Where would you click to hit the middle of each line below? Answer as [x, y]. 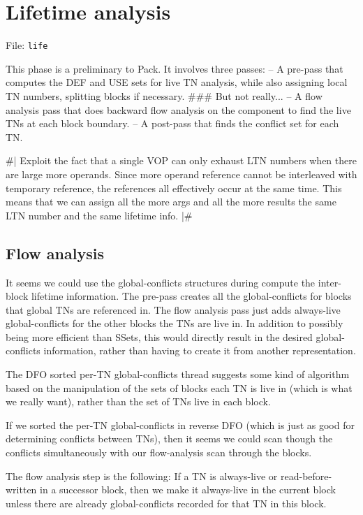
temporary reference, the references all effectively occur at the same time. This [174, 188]
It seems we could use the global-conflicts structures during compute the [161, 282]
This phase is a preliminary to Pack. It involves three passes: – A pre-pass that [175, 68]
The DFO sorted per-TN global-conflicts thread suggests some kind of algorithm [178, 374]
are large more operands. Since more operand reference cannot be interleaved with [181, 174]
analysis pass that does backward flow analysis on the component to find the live [178, 109]
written [21, 489]
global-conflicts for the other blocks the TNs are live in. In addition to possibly [175, 323]
